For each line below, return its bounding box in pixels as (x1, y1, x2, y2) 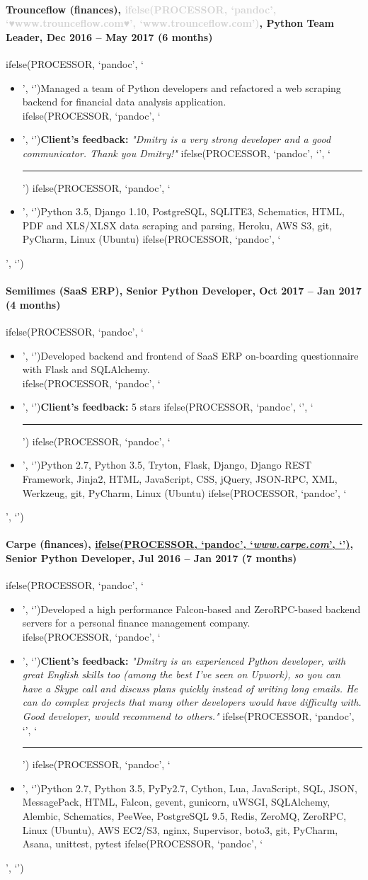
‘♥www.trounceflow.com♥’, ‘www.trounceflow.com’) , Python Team (6, 16, 334, 30)
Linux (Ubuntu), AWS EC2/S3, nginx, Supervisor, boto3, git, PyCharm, (22, 822, 338, 837)
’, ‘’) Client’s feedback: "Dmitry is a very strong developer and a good (22, 132, 331, 147)
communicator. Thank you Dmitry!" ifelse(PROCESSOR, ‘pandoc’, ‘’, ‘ (22, 145, 330, 160)
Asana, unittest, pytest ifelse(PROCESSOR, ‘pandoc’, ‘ (22, 836, 263, 851)
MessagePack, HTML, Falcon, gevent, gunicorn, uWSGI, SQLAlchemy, (22, 794, 330, 809)
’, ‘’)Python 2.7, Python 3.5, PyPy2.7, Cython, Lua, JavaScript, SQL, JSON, (22, 780, 357, 795)
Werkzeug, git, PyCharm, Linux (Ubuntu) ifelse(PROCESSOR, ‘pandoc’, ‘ (22, 485, 347, 500)
